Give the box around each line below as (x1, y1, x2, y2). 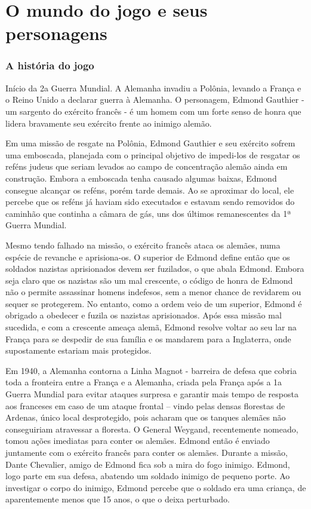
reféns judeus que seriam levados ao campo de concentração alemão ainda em (5, 160, 288, 173)
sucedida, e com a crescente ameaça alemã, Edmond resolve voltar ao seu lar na (5, 321, 297, 333)
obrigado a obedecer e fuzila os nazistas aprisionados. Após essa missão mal (5, 309, 282, 321)
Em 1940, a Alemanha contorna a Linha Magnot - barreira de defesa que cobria (5, 364, 297, 376)
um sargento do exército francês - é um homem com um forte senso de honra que (5, 105, 301, 117)
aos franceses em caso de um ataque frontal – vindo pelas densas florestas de (5, 399, 285, 412)
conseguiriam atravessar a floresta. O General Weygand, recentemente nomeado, (5, 422, 298, 435)
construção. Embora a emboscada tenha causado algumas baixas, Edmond (5, 171, 277, 184)
